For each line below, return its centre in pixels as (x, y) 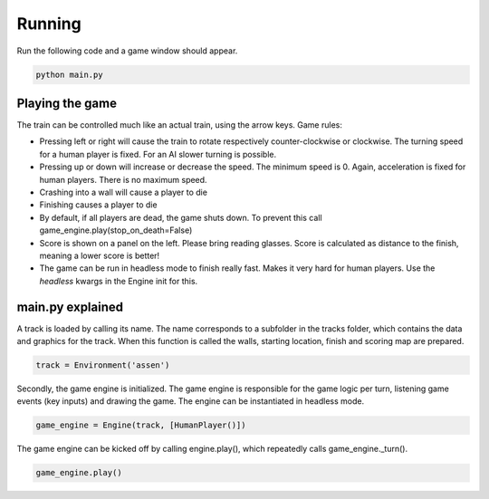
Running (49, 24)
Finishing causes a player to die (98, 205)
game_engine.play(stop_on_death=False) (116, 230)
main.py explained (70, 307)
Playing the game (67, 103)
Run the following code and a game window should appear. (127, 51)
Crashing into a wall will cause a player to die (124, 192)
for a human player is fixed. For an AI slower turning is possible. (158, 154)
